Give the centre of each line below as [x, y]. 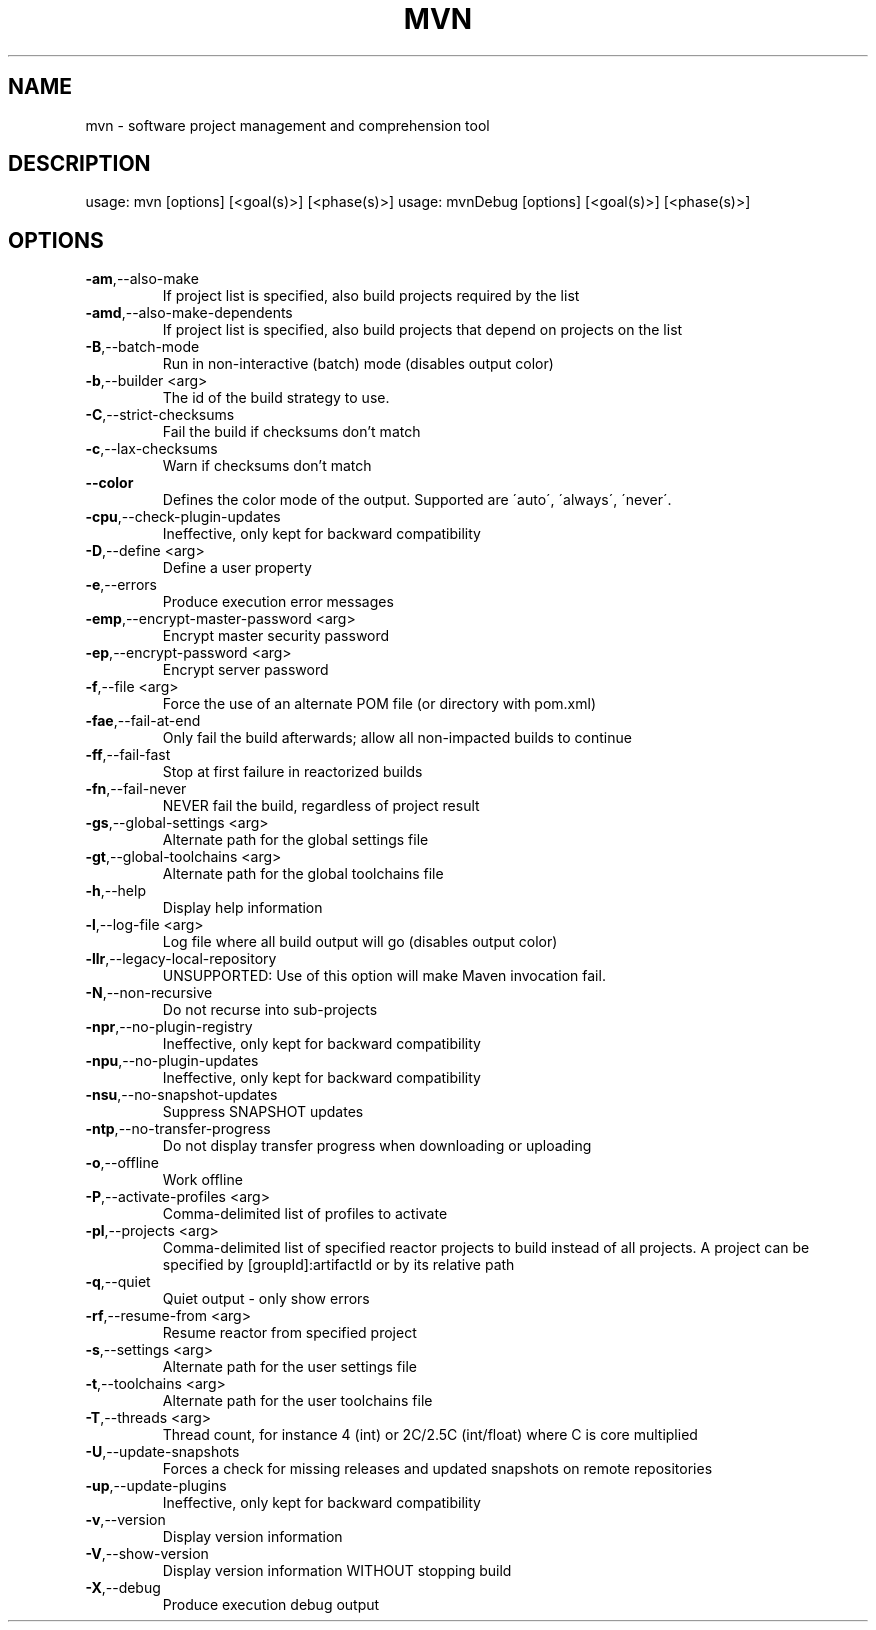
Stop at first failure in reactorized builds [292, 772]
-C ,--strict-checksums [160, 415]
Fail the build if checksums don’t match [291, 432]
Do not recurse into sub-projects [270, 1010]
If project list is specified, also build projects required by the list [371, 296]
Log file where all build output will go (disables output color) [360, 942]
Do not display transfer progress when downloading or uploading [377, 1146]
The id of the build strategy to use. [276, 398]
